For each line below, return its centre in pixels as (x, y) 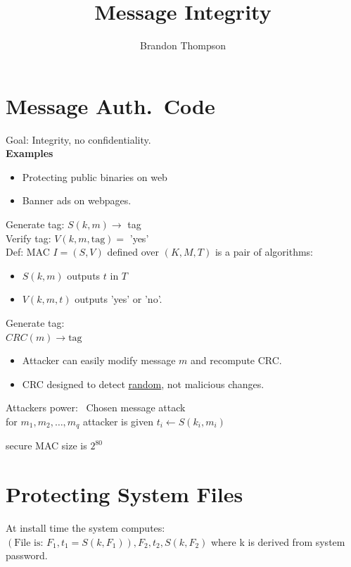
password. (27, 555)
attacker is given (118, 421)
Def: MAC (28, 252)
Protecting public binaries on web (95, 176)
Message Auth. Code (110, 105)
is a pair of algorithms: (264, 252)
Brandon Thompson (183, 45)
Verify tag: (28, 238)
